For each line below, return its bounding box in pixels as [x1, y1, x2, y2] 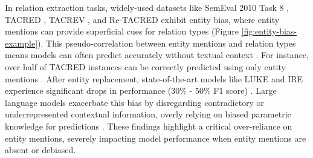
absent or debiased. [5, 143, 76, 156]
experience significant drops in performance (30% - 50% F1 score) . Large [5, 84, 277, 97]
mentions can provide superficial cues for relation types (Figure [5, 25, 239, 38]
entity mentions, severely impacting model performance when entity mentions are [5, 131, 306, 144]
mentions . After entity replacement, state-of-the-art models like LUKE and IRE [5, 72, 303, 85]
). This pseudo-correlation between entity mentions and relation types [37, 36, 296, 49]
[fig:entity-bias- [241, 25, 297, 38]
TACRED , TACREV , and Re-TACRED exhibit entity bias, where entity [5, 13, 280, 25]
